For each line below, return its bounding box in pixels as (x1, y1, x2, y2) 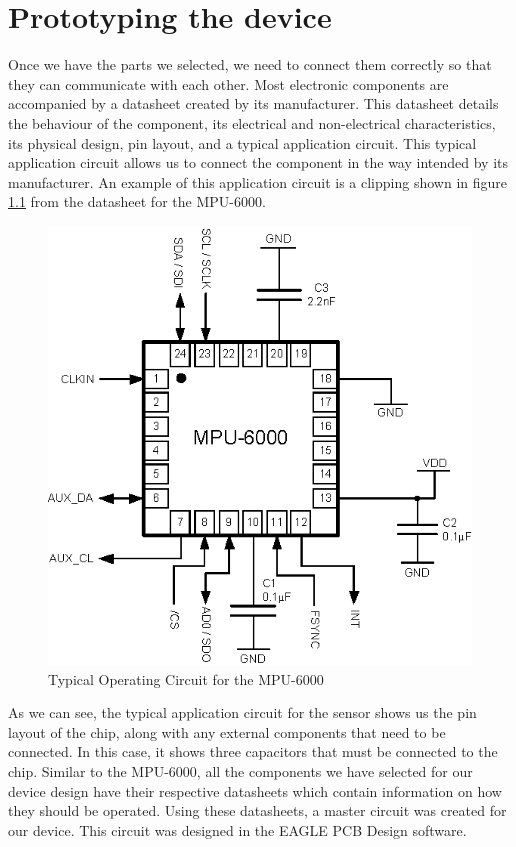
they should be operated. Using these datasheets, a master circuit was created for (8, 800, 507, 821)
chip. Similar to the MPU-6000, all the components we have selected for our (8, 760, 473, 781)
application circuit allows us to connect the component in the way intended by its (8, 152, 508, 173)
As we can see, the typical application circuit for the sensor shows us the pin (8, 702, 477, 723)
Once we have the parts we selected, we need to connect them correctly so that (8, 54, 492, 75)
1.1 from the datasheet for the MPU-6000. (8, 191, 266, 212)
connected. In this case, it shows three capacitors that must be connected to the (8, 741, 498, 762)
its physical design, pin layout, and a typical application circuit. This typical (8, 132, 477, 153)
